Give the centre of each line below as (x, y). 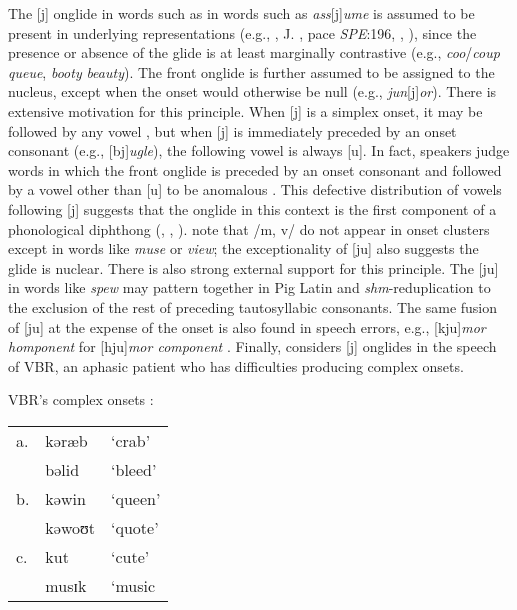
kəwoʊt (70, 527)
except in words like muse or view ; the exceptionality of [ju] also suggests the (243, 248)
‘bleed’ (134, 469)
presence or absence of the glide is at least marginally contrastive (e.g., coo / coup (254, 52)
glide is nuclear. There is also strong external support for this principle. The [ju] (253, 267)
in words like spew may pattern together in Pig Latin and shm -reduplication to (249, 287)
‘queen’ (136, 498)
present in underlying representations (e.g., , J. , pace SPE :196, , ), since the (242, 32)
